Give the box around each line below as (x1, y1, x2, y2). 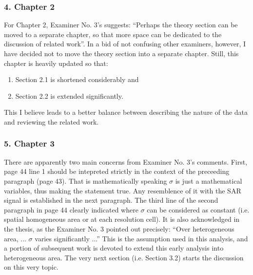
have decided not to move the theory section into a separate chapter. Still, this (4, 48, 239, 58)
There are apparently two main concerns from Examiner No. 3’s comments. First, (4, 156, 248, 167)
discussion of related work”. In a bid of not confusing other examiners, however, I (4, 39, 246, 49)
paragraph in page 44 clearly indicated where (4, 204, 138, 214)
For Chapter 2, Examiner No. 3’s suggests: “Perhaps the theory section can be (4, 20, 238, 30)
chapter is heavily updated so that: (4, 58, 108, 68)
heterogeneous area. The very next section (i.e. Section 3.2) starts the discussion (4, 252, 244, 262)
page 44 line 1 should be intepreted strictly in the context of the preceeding (4, 166, 230, 176)
